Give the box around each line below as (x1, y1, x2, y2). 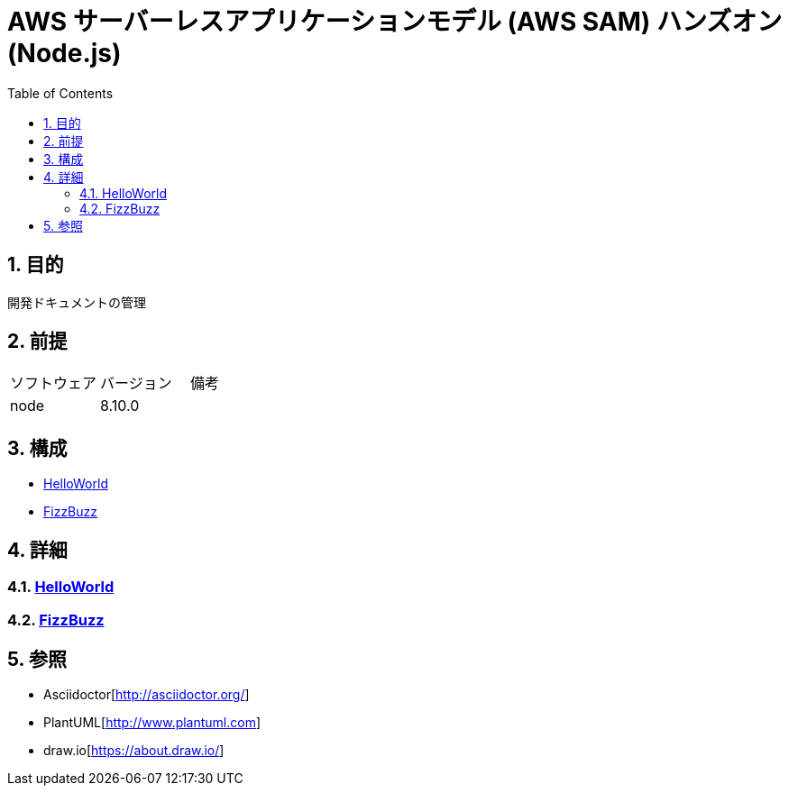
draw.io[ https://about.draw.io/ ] (43, 743, 225, 759)
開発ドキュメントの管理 (7, 294, 146, 310)
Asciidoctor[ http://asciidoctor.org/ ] (43, 687, 250, 703)
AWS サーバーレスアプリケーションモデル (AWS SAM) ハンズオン (7, 6, 783, 37)
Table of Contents (7, 85, 114, 101)
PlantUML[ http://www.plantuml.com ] (43, 715, 261, 731)
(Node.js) (7, 38, 122, 68)
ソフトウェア (10, 374, 97, 393)
